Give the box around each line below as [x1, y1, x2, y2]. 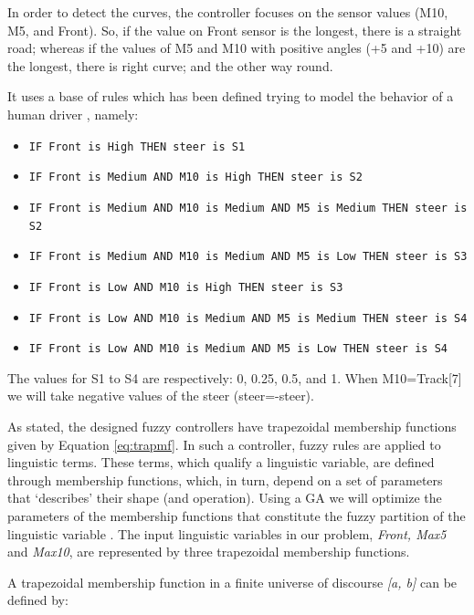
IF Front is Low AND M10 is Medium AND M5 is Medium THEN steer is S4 [28, 311, 468, 325]
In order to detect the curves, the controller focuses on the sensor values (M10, [7, 3, 448, 21]
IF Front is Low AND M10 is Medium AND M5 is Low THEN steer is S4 [28, 342, 448, 356]
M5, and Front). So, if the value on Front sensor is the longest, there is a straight [7, 20, 462, 39]
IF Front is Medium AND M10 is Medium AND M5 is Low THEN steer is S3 [28, 250, 468, 264]
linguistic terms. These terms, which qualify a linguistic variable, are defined [7, 453, 435, 472]
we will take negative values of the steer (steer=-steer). [7, 386, 314, 405]
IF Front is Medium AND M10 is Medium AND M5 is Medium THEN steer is [28, 201, 468, 214]
